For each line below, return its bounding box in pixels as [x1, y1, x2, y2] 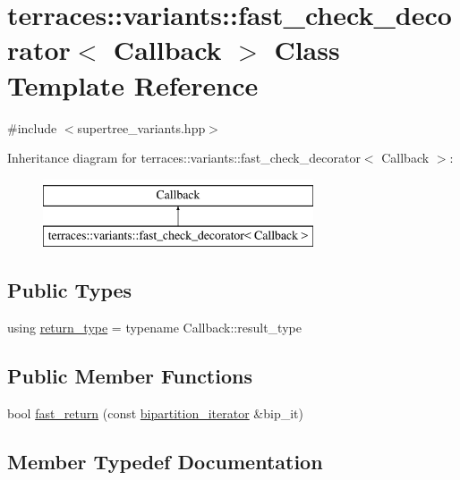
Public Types [7, 276, 132, 304]
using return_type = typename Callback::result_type [7, 318, 302, 337]
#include [7, 118, 57, 137]
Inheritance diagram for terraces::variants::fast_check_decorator [7, 148, 361, 167]
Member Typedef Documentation [7, 447, 323, 475]
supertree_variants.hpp [77, 118, 206, 137]
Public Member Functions [7, 362, 252, 390]
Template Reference [7, 66, 259, 103]
